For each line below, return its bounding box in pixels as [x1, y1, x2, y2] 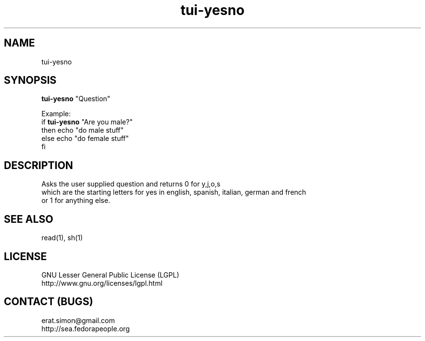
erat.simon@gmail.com [41, 316, 115, 325]
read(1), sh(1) [41, 233, 83, 242]
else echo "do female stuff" [41, 134, 129, 143]
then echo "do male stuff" [41, 126, 124, 135]
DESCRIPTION [4, 159, 73, 171]
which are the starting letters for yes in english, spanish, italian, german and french [41, 188, 306, 197]
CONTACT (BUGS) [4, 295, 93, 308]
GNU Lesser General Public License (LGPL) [41, 270, 180, 279]
